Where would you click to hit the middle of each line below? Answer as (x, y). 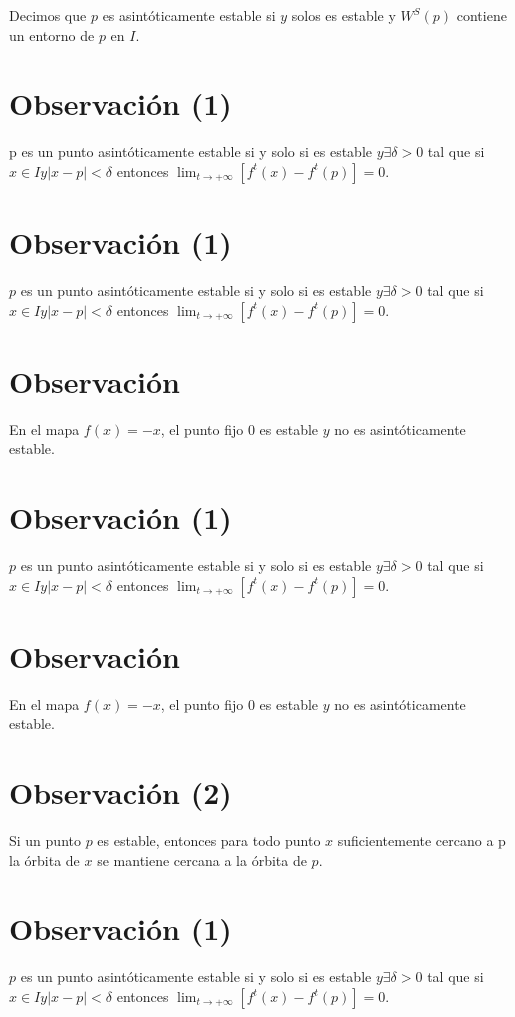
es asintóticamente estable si (189, 15)
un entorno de (52, 34)
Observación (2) (120, 792)
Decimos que (48, 15)
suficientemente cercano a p (421, 840)
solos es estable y (343, 15)
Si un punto (45, 840)
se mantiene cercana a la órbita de (202, 859)
